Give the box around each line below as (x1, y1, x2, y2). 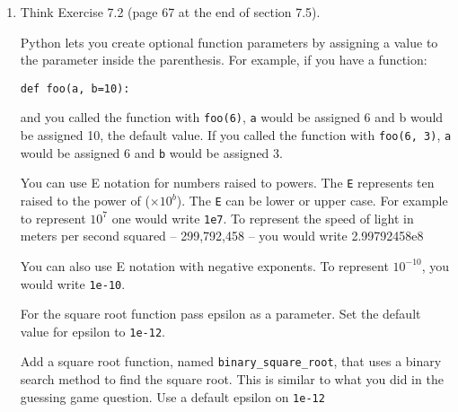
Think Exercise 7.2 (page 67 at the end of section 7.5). (20, 3, 321, 21)
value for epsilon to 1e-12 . (20, 321, 165, 340)
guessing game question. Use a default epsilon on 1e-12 (20, 387, 325, 406)
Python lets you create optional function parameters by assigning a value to (20, 32, 438, 51)
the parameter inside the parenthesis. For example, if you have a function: (20, 50, 427, 69)
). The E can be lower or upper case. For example (176, 191, 448, 210)
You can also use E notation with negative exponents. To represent (20, 256, 389, 275)
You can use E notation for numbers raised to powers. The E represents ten (20, 173, 435, 192)
